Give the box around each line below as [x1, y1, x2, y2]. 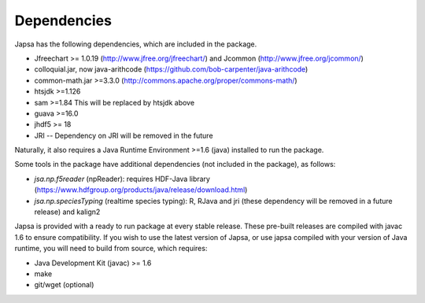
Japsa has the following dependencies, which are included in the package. [14, 39, 257, 49]
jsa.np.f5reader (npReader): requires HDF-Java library [34, 174, 210, 183]
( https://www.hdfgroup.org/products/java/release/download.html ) [34, 185, 248, 194]
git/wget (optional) [34, 280, 94, 290]
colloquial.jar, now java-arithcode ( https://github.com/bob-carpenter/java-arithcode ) [34, 65, 309, 74]
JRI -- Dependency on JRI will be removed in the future [34, 131, 213, 140]
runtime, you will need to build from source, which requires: [14, 244, 208, 253]
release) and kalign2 [34, 207, 101, 216]
